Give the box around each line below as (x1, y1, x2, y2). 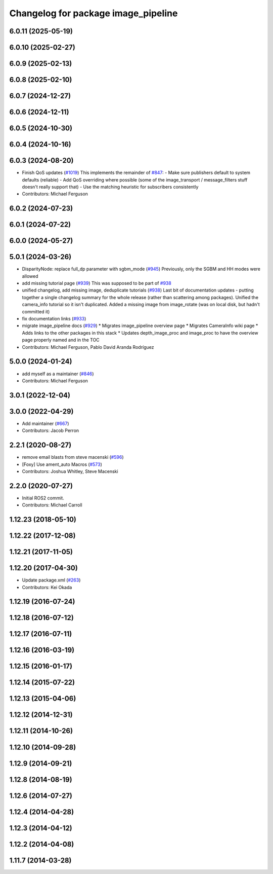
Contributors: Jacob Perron (22, 427, 79, 433)
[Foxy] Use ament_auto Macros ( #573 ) (22, 461, 102, 467)
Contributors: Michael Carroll (22, 502, 83, 508)
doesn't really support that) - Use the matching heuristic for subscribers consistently (22, 184, 199, 190)
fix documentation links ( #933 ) (22, 316, 86, 322)
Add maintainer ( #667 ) (22, 420, 69, 426)
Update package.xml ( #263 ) (22, 577, 81, 583)
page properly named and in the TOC (22, 337, 100, 343)
